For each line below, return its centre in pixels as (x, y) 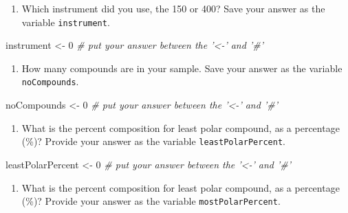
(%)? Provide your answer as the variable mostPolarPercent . (151, 201)
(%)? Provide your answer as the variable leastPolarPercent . (153, 141)
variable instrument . (66, 22)
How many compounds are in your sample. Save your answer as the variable (182, 68)
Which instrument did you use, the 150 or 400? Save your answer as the (173, 8)
